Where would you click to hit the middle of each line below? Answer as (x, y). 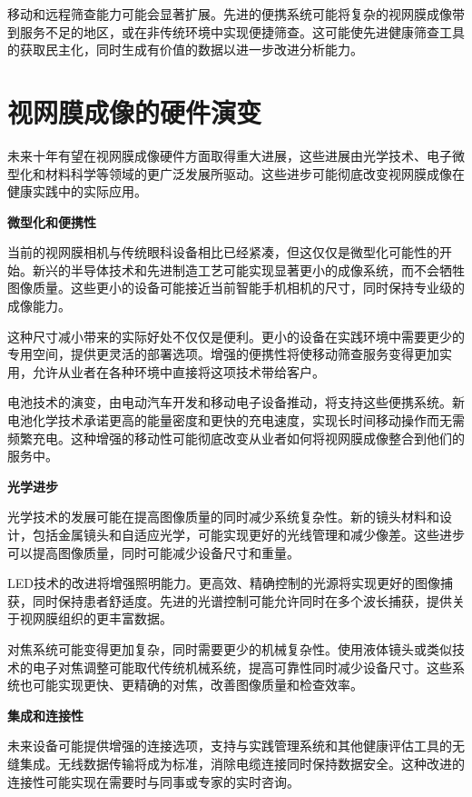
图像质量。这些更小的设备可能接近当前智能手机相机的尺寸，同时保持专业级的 (236, 288)
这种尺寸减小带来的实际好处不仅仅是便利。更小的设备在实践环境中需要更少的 (236, 336)
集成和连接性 (45, 715)
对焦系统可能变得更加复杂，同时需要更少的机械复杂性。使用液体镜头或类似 (230, 648)
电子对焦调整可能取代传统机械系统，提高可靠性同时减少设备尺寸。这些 (242, 667)
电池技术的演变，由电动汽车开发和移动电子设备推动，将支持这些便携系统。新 (236, 402)
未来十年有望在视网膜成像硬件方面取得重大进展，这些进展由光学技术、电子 (230, 155)
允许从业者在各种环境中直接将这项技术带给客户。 (178, 371)
